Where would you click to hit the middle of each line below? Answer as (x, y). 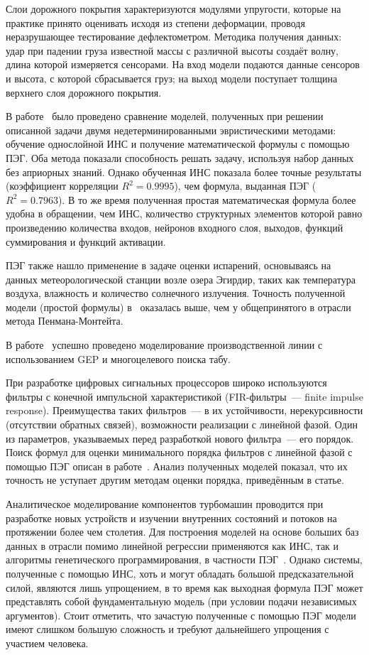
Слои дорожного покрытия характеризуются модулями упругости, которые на (174, 9)
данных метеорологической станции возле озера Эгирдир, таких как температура (181, 279)
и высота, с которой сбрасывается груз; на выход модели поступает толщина (172, 78)
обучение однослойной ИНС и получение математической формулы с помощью (178, 144)
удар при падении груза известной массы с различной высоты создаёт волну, (172, 50)
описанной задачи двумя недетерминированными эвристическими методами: (171, 130)
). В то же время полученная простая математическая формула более (207, 199)
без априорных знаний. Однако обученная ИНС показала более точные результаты (184, 172)
